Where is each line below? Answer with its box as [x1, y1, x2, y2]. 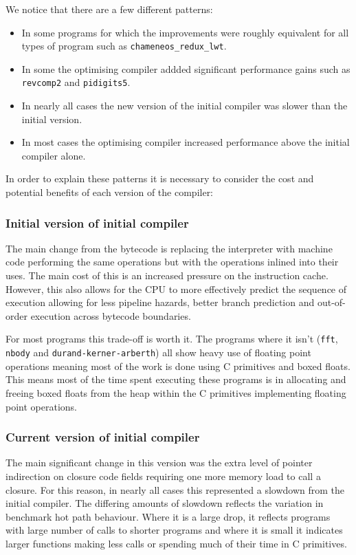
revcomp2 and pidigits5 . [21, 75, 131, 89]
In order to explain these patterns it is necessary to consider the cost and [5, 171, 314, 186]
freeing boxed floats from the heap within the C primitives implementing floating [5, 385, 346, 400]
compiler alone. [21, 148, 86, 162]
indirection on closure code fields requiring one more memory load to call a [5, 468, 321, 483]
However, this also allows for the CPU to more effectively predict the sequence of [5, 281, 347, 296]
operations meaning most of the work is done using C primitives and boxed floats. [5, 358, 351, 373]
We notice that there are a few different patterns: [5, 2, 213, 16]
